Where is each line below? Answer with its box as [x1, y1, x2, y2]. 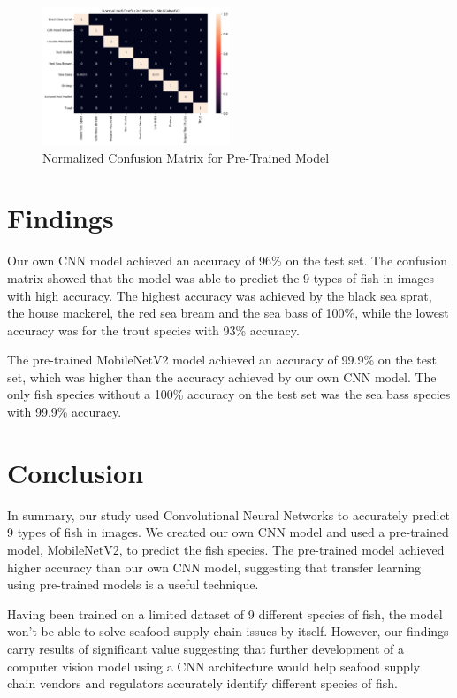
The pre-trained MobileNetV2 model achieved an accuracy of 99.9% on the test [7, 350, 437, 369]
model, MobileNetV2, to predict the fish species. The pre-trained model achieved [7, 540, 445, 558]
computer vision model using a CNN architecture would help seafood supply [7, 656, 421, 675]
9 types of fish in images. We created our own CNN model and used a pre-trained [7, 523, 449, 541]
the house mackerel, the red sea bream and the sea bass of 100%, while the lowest [7, 303, 449, 322]
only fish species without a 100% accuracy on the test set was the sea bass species [7, 385, 451, 403]
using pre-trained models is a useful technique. [7, 575, 259, 594]
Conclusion [7, 454, 144, 490]
